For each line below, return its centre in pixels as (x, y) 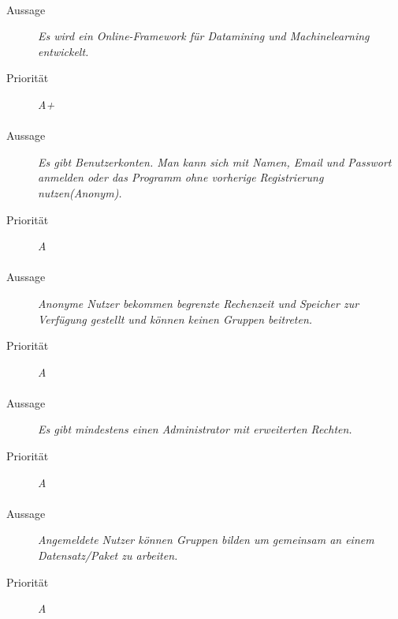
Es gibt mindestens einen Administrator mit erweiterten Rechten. (195, 429)
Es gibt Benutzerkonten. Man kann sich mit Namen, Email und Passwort (215, 161)
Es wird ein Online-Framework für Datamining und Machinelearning (204, 36)
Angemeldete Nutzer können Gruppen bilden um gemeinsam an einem (206, 540)
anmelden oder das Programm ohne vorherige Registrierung (181, 177)
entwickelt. (63, 51)
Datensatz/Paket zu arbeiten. (108, 555)
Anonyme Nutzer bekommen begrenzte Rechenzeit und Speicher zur (199, 303)
